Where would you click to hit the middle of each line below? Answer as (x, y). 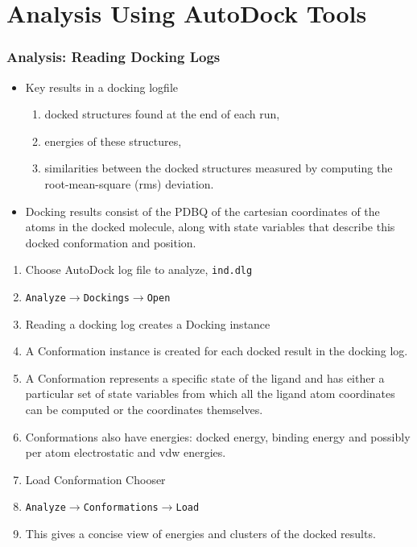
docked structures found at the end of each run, (162, 114)
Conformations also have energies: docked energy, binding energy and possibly (218, 436)
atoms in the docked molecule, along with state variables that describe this (210, 227)
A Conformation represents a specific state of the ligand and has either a (205, 377)
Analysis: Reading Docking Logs (114, 57)
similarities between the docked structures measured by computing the (219, 168)
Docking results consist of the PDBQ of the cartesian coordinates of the (202, 211)
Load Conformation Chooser (95, 479)
